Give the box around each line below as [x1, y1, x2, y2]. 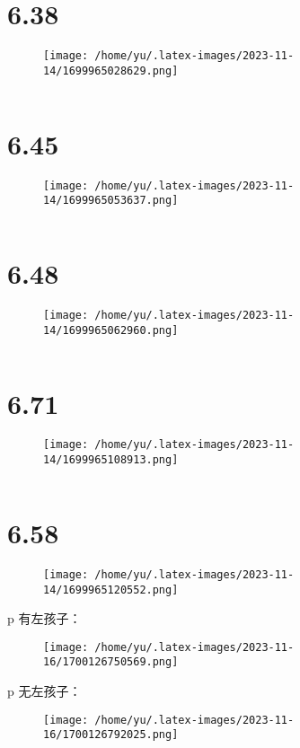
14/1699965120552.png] [43, 583, 179, 596]
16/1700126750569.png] [43, 656, 179, 669]
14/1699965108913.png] [43, 453, 179, 467]
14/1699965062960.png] [43, 323, 179, 337]
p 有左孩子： [7, 609, 82, 628]
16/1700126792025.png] [43, 728, 179, 742]
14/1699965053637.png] [43, 194, 179, 207]
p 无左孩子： [7, 682, 82, 700]
